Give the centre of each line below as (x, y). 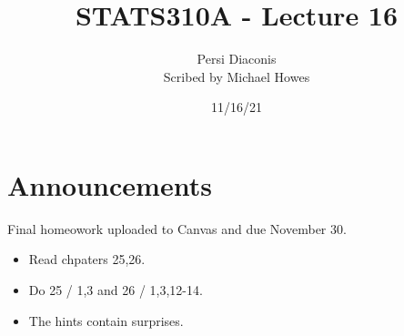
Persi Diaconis (237, 59)
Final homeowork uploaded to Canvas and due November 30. (177, 228)
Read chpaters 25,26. (87, 259)
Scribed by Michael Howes (237, 76)
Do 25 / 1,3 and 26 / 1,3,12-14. (116, 290)
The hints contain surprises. (106, 320)
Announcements (110, 184)
